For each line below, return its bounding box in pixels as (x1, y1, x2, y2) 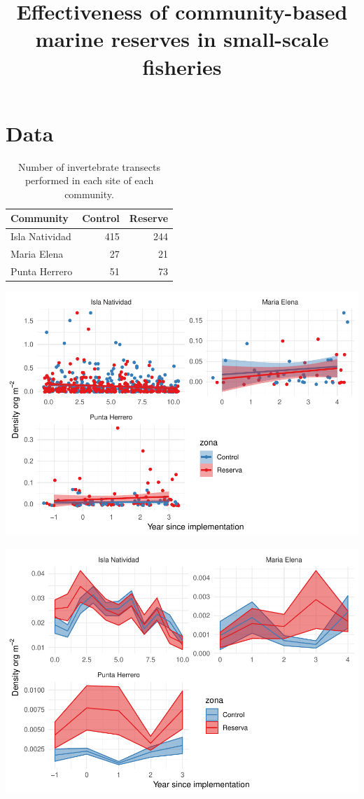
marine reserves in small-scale (35, 25, 329, 53)
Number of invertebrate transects (18, 159, 160, 174)
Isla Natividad (10, 229, 71, 244)
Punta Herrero (10, 264, 73, 278)
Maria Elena (10, 246, 64, 261)
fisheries (142, 52, 222, 81)
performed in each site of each (24, 173, 154, 188)
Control (82, 211, 120, 225)
